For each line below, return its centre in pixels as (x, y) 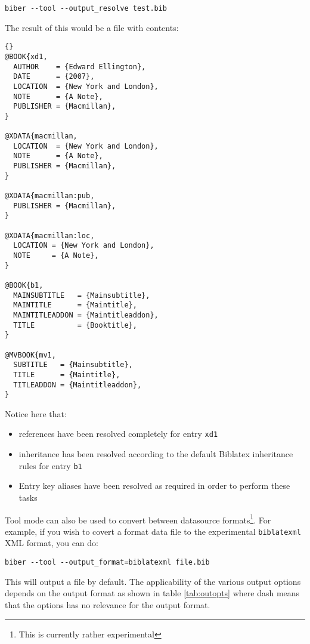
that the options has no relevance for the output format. (108, 604)
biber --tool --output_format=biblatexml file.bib (107, 563)
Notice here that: (36, 413)
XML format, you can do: (52, 543)
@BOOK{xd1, (26, 56)
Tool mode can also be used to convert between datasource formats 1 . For (138, 519)
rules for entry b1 (50, 465)
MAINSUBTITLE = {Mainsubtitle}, (82, 295)
